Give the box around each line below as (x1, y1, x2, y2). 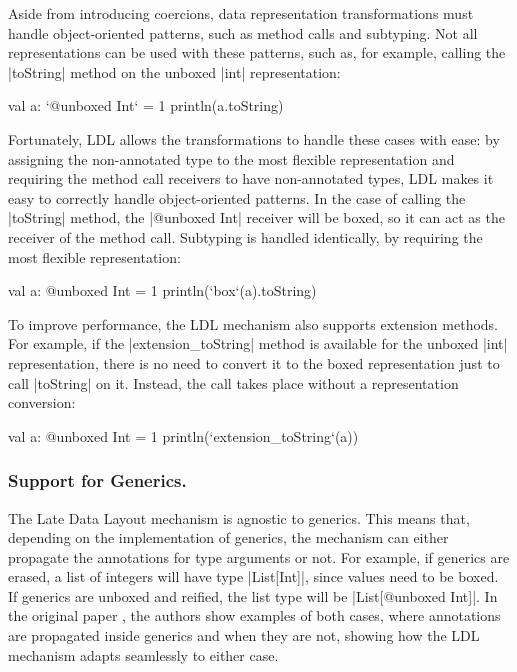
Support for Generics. (8, 468, 187, 493)
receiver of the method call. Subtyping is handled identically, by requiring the (8, 226, 483, 247)
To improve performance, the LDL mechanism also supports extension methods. (8, 313, 499, 334)
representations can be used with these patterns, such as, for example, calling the (8, 42, 506, 63)
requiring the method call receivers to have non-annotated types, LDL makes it (8, 168, 494, 189)
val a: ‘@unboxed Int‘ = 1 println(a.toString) (8, 95, 284, 116)
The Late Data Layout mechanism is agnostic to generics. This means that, (8, 507, 470, 528)
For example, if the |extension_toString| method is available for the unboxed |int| (8, 333, 508, 354)
